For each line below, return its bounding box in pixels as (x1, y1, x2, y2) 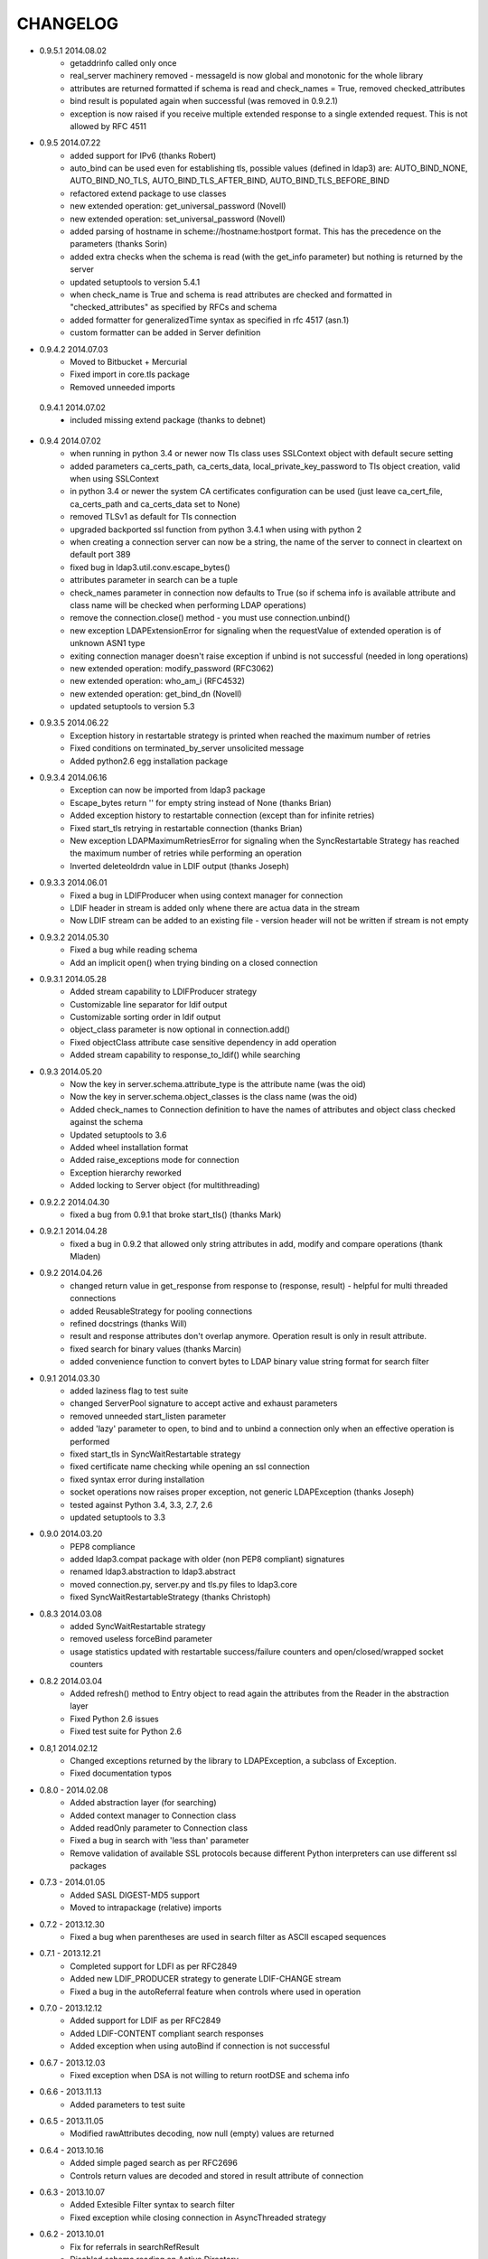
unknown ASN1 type (70, 638, 145, 649)
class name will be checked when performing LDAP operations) (70, 599, 307, 610)
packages (70, 1861, 108, 1871)
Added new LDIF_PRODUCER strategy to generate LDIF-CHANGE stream (70, 1973, 342, 1984)
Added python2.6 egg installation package (70, 755, 229, 766)
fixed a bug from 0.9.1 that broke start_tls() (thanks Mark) (70, 1209, 282, 1220)
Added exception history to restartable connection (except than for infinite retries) (70, 810, 375, 821)
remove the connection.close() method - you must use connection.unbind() (70, 613, 351, 623)
